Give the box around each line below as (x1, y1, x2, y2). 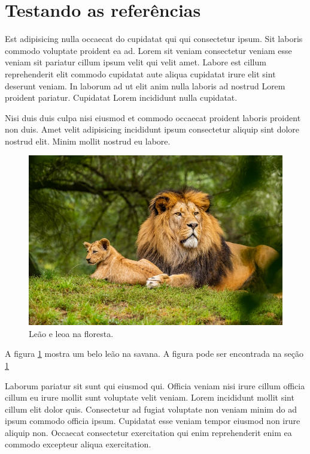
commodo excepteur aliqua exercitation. (5, 438, 151, 450)
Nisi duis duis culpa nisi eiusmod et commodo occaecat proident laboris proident (5, 111, 301, 124)
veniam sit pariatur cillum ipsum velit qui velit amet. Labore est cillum (5, 56, 266, 68)
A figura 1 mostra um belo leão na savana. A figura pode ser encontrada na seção (5, 347, 304, 360)
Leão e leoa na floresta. (29, 327, 114, 339)
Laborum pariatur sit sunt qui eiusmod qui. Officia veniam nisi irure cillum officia (5, 379, 305, 392)
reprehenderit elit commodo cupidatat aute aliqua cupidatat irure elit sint (5, 67, 276, 80)
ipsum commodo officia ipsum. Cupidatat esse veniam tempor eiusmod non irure (5, 414, 300, 427)
